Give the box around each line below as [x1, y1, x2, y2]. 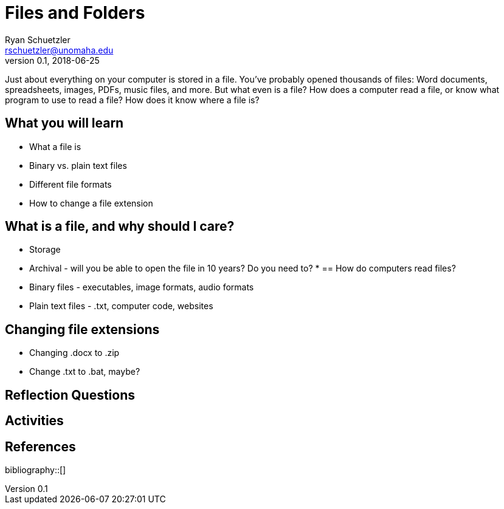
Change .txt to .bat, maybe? [29, 366, 140, 377]
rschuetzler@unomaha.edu [5, 44, 114, 55]
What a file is [29, 141, 81, 152]
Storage [29, 244, 61, 255]
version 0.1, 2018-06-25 [5, 55, 100, 66]
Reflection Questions [5, 387, 136, 403]
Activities [5, 413, 64, 429]
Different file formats [29, 179, 112, 190]
